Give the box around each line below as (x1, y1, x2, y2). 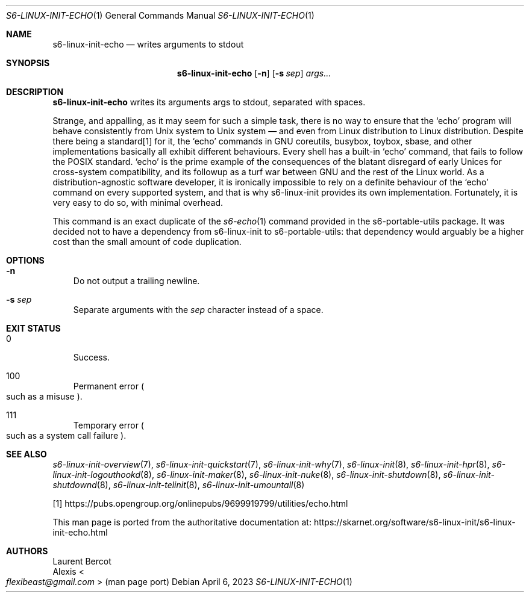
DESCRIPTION (6, 87, 64, 97)
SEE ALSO (6, 449, 47, 459)
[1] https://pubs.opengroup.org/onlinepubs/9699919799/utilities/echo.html (52, 498, 348, 509)
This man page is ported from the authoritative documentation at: (52, 517, 311, 527)
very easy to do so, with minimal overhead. (52, 197, 224, 208)
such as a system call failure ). (6, 430, 127, 441)
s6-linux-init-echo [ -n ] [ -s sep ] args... (177, 68, 331, 78)
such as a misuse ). (6, 391, 83, 401)
